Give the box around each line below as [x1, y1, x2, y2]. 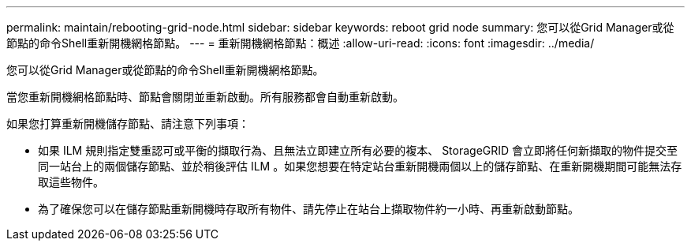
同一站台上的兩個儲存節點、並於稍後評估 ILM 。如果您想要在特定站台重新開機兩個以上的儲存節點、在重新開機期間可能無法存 [38, 159, 682, 173]
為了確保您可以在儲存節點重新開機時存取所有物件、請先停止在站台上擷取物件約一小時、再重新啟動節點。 [38, 202, 579, 215]
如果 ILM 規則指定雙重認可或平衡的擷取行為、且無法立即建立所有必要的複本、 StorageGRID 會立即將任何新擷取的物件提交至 [38, 144, 678, 157]
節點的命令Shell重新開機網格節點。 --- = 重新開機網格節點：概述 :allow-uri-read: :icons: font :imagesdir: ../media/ [6, 36, 595, 50]
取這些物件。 [38, 175, 104, 189]
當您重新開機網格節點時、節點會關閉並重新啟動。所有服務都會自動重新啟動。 [6, 90, 404, 103]
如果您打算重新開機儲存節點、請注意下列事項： [6, 117, 249, 130]
